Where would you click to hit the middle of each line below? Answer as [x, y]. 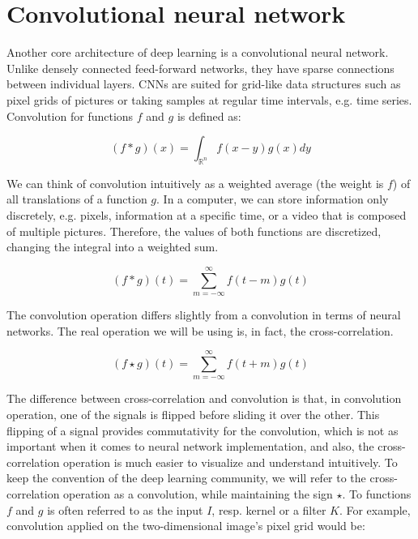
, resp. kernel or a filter [269, 509]
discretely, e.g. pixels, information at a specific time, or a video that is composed [207, 215]
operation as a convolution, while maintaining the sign [198, 493]
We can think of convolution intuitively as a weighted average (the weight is [195, 183]
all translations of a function [77, 199]
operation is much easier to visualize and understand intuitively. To [230, 462]
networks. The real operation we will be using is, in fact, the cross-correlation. [200, 330]
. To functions [377, 493]
